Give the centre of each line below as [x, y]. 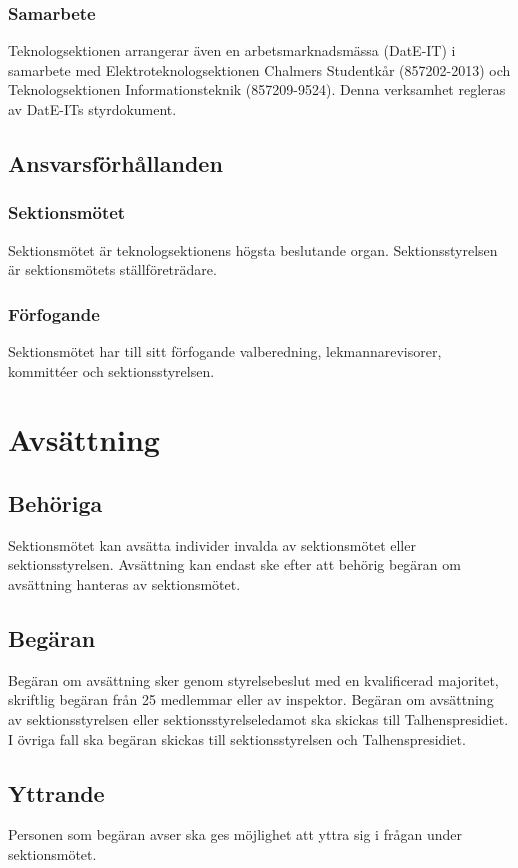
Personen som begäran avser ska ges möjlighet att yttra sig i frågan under [235, 834]
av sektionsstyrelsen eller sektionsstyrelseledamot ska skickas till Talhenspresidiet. [258, 718]
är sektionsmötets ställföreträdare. [112, 269]
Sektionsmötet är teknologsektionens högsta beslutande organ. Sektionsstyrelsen [253, 249]
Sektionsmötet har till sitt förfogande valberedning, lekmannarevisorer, [225, 351]
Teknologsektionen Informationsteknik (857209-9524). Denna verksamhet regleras [257, 89]
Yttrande [56, 792]
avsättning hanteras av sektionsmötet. [124, 583]
